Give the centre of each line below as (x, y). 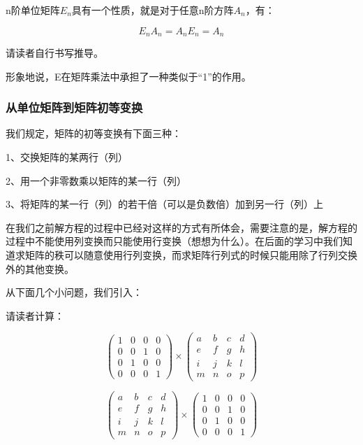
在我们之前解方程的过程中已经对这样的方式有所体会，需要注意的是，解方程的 (181, 227)
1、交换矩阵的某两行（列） (67, 157)
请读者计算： (35, 315)
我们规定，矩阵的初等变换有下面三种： (94, 133)
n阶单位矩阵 (33, 10)
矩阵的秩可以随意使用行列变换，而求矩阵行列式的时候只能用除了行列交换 (191, 255)
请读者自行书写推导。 (54, 53)
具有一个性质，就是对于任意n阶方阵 (153, 10)
